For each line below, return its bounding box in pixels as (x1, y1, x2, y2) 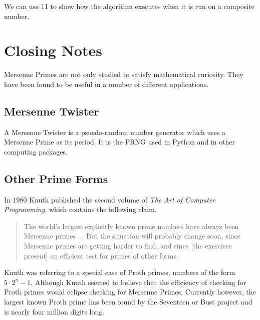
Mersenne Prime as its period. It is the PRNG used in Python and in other (4, 136, 235, 147)
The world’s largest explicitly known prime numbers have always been (24, 220, 239, 231)
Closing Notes (4, 40, 102, 60)
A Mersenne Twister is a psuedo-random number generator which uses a (4, 126, 226, 137)
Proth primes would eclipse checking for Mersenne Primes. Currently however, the (4, 286, 256, 297)
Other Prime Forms (4, 170, 108, 186)
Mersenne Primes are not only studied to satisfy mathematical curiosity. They (4, 69, 243, 79)
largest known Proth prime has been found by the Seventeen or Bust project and (4, 296, 252, 307)
